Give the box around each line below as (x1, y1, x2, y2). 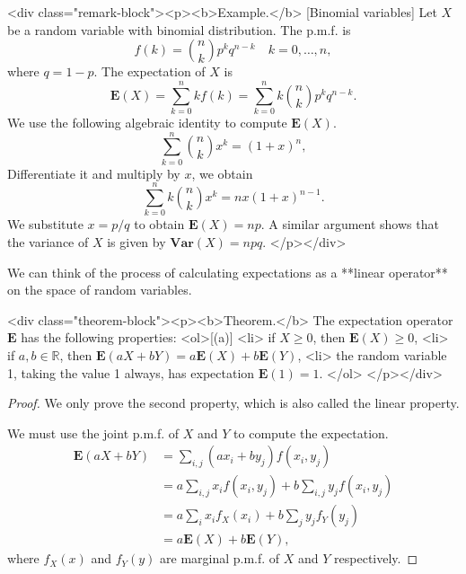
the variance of (7, 232, 89, 251)
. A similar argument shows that (260, 215, 439, 234)
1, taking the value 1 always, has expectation (7, 363, 255, 382)
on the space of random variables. (7, 280, 192, 299)
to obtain (134, 215, 185, 234)
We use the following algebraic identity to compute (7, 112, 287, 131)
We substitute (7, 215, 84, 234)
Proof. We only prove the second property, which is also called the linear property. (7, 393, 460, 412)
